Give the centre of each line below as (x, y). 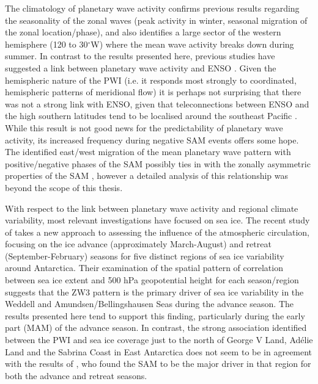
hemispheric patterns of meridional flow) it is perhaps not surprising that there (153, 92)
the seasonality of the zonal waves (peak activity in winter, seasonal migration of (156, 20)
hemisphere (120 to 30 (46, 44)
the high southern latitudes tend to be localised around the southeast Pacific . (151, 116)
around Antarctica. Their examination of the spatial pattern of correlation (144, 268)
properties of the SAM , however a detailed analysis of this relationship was (147, 176)
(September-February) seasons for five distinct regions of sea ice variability (145, 255)
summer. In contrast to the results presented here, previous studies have (140, 56)
